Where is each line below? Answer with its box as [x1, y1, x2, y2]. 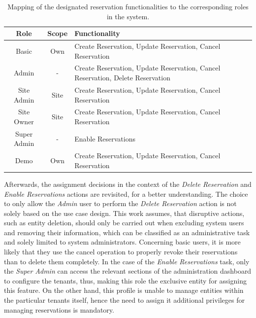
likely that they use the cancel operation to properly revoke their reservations [4, 247, 238, 257]
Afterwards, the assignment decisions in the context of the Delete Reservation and [4, 178, 252, 189]
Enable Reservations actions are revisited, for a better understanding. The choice [4, 188, 248, 199]
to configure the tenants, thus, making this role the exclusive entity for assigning [4, 275, 247, 285]
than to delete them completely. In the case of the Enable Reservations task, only [4, 256, 250, 266]
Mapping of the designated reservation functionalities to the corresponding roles [7, 1, 249, 11]
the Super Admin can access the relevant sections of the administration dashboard [4, 266, 252, 276]
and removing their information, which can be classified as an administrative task [4, 227, 250, 237]
